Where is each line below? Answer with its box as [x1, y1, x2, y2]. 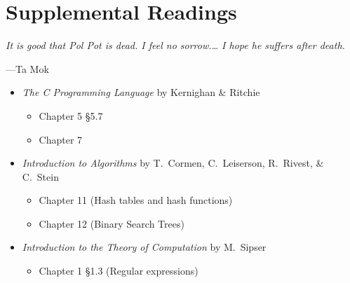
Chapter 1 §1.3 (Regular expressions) [39, 263, 198, 278]
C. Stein [22, 169, 59, 184]
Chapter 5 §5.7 [39, 108, 103, 123]
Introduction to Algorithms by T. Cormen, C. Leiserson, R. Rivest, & [22, 156, 324, 170]
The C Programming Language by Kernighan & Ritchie [22, 85, 260, 99]
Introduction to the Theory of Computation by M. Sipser [22, 240, 267, 254]
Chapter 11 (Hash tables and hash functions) [39, 193, 233, 207]
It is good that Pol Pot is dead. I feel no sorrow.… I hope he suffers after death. [6, 38, 345, 53]
